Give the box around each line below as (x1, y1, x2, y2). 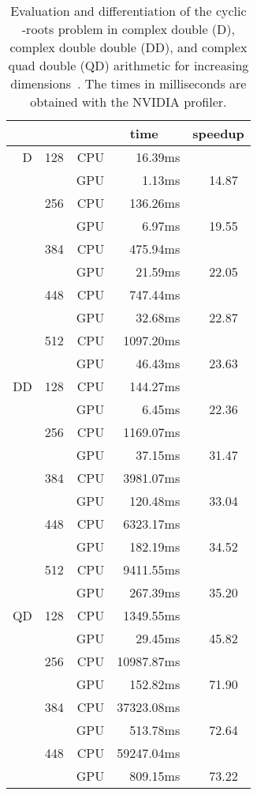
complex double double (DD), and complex (9, 38, 248, 56)
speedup (192, 124, 244, 142)
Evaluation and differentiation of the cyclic (10, 2, 247, 20)
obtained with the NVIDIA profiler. (30, 92, 227, 111)
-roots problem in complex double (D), (21, 20, 235, 38)
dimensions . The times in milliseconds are (10, 74, 247, 92)
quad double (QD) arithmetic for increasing (8, 56, 249, 74)
